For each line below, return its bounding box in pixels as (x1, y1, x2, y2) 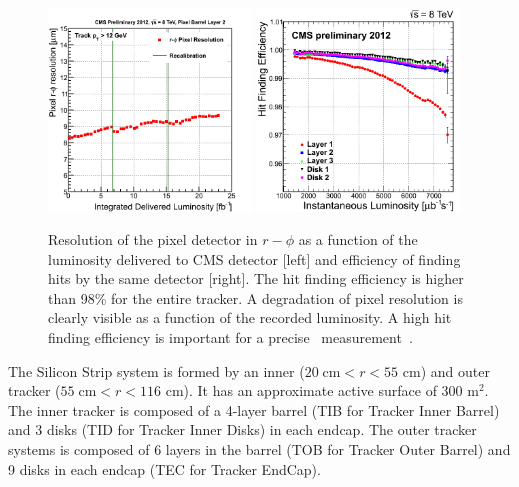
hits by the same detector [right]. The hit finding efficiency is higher (48, 268, 464, 289)
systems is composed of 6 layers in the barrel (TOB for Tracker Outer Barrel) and (8, 439, 511, 460)
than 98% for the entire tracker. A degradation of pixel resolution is (48, 287, 463, 308)
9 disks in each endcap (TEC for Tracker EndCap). (8, 458, 321, 479)
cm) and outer (402, 360, 490, 381)
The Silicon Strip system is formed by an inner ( (8, 360, 305, 381)
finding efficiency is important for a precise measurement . (48, 327, 413, 348)
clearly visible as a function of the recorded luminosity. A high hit (48, 307, 452, 328)
